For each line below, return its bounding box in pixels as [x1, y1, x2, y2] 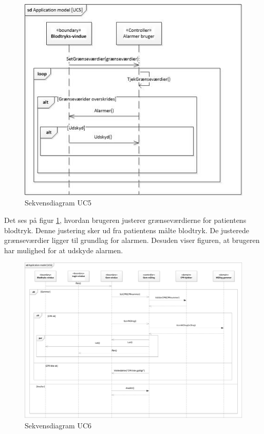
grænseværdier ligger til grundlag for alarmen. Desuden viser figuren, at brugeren [4, 235, 260, 246]
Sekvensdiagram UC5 [25, 197, 92, 208]
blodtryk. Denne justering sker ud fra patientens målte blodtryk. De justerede [4, 224, 249, 235]
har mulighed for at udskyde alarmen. [4, 244, 123, 255]
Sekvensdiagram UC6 [25, 420, 92, 430]
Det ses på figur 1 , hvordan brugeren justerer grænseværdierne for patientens [4, 215, 247, 225]
